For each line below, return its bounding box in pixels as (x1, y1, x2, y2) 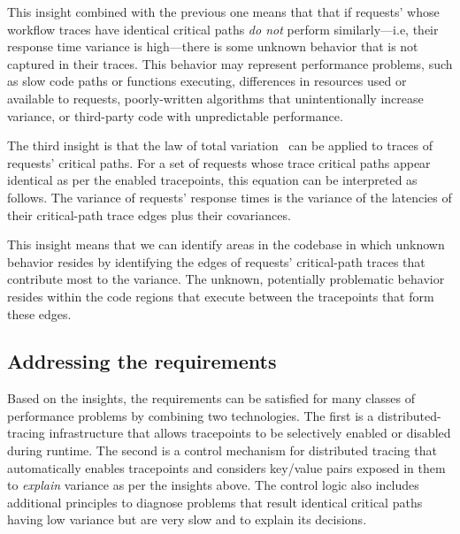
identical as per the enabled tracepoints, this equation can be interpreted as (7, 171, 418, 189)
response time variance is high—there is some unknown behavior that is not (7, 37, 418, 56)
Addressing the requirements (7, 347, 277, 375)
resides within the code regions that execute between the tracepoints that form (7, 286, 434, 305)
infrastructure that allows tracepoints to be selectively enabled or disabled (49, 423, 451, 442)
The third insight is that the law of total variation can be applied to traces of (7, 136, 433, 155)
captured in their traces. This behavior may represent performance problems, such (7, 54, 453, 72)
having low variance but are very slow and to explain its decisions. (7, 510, 367, 529)
